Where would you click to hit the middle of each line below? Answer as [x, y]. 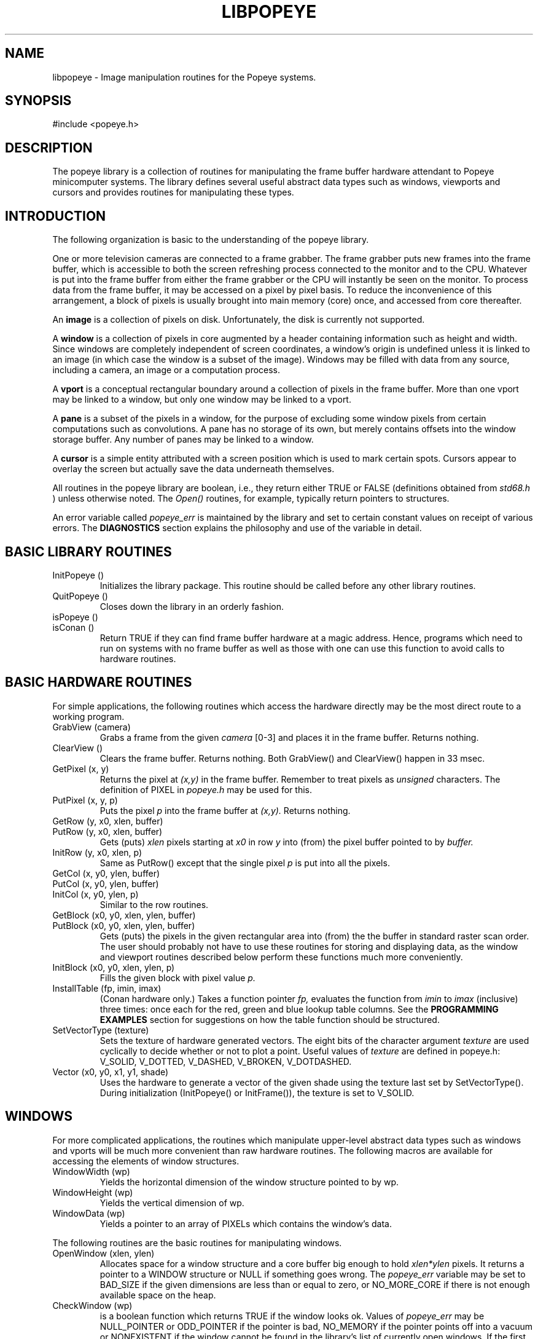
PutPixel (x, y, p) [85, 800]
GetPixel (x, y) [81, 768]
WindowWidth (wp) [91, 1171]
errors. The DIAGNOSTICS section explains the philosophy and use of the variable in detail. [237, 528]
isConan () [73, 627]
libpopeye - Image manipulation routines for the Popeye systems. [184, 77]
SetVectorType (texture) [101, 1030]
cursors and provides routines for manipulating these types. [173, 192]
